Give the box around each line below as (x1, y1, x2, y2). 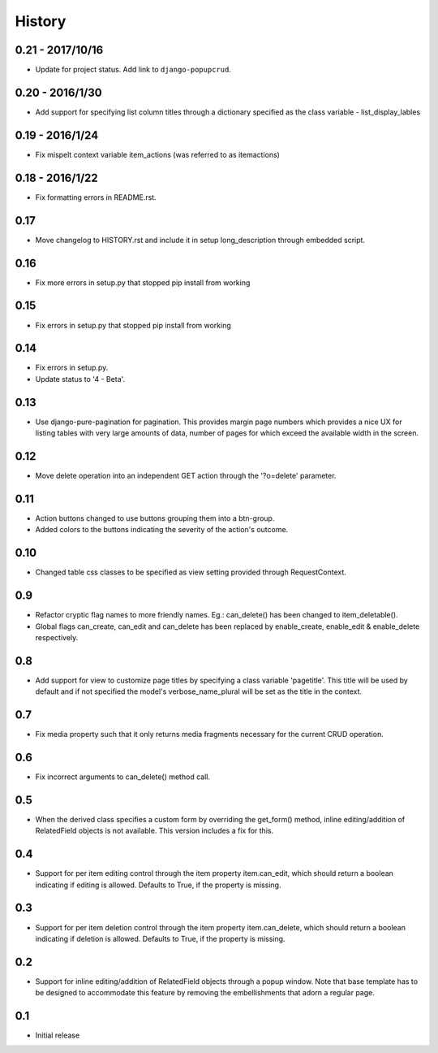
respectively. (35, 632, 79, 642)
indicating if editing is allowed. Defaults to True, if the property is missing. (35, 880, 281, 890)
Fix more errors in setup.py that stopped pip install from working (35, 277, 251, 288)
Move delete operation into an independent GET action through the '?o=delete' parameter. (35, 471, 337, 480)
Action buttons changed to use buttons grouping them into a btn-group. (35, 513, 275, 523)
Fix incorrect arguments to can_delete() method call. (35, 772, 211, 782)
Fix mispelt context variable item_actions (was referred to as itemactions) (35, 149, 280, 159)
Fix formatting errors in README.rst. (35, 192, 157, 202)
